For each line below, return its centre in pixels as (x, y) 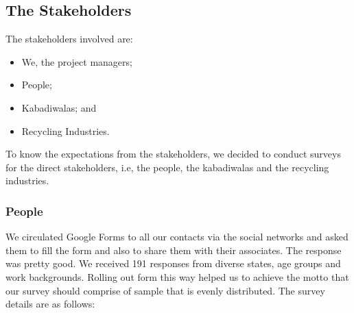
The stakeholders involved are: (69, 39)
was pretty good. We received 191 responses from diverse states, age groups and (173, 263)
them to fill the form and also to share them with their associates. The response (174, 250)
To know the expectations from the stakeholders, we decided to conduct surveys (173, 154)
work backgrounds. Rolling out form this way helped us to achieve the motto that (177, 276)
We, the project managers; (77, 61)
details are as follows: (50, 304)
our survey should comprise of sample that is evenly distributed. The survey (165, 290)
